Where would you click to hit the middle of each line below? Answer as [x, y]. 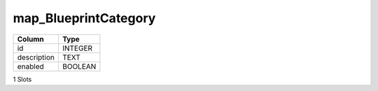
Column [31, 39]
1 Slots [22, 79]
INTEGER [77, 48]
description [36, 57]
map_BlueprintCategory [84, 18]
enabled [31, 66]
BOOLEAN [79, 66]
